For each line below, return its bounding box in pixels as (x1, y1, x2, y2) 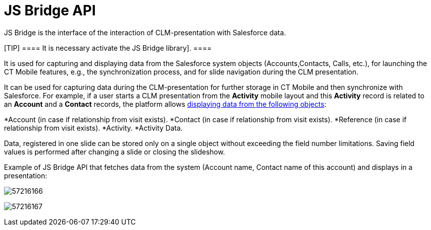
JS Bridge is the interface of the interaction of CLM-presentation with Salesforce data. (4, 28, 286, 37)
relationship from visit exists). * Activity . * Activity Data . (4, 123, 183, 132)
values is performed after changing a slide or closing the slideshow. (4, 147, 225, 156)
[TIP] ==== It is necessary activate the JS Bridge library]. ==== (4, 43, 212, 52)
